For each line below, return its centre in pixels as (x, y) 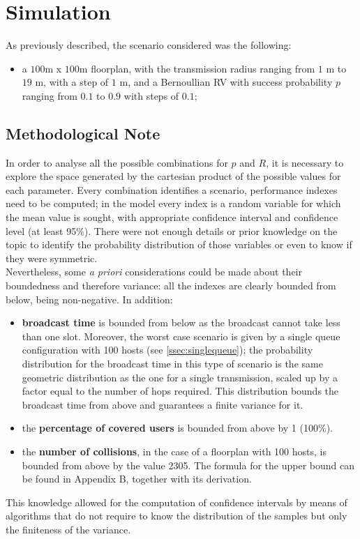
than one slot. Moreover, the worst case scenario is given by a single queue (181, 336)
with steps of (151, 95)
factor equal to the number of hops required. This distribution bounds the (180, 391)
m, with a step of (72, 82)
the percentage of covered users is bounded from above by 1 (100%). (177, 428)
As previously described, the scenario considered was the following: (149, 45)
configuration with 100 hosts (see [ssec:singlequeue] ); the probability (167, 350)
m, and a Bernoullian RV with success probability (226, 82)
